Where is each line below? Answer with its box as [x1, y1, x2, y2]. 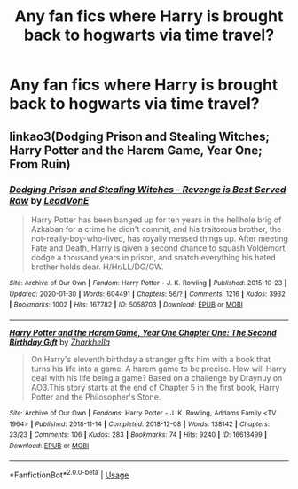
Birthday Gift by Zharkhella [9, 337, 111, 347]
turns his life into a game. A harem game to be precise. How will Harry [30, 363, 287, 374]
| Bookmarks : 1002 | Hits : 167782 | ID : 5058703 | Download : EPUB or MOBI [9, 300, 244, 309]
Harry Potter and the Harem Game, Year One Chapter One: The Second [9, 327, 277, 338]
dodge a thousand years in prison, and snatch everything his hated [30, 252, 277, 262]
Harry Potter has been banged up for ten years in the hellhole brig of [30, 214, 282, 225]
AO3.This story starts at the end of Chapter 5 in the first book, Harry [30, 382, 280, 392]
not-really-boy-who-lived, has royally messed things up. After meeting [30, 233, 288, 244]
